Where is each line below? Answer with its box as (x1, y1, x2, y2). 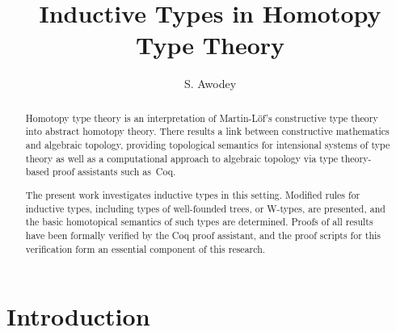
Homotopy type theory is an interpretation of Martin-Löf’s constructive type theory (25, 111, 378, 124)
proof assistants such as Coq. (52, 165, 176, 179)
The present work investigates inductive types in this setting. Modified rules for (25, 187, 360, 201)
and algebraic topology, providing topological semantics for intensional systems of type (25, 138, 390, 152)
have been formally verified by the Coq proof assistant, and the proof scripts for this (25, 228, 381, 242)
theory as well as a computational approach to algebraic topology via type (25, 151, 339, 165)
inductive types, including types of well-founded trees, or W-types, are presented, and (25, 201, 385, 215)
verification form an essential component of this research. (25, 242, 266, 255)
